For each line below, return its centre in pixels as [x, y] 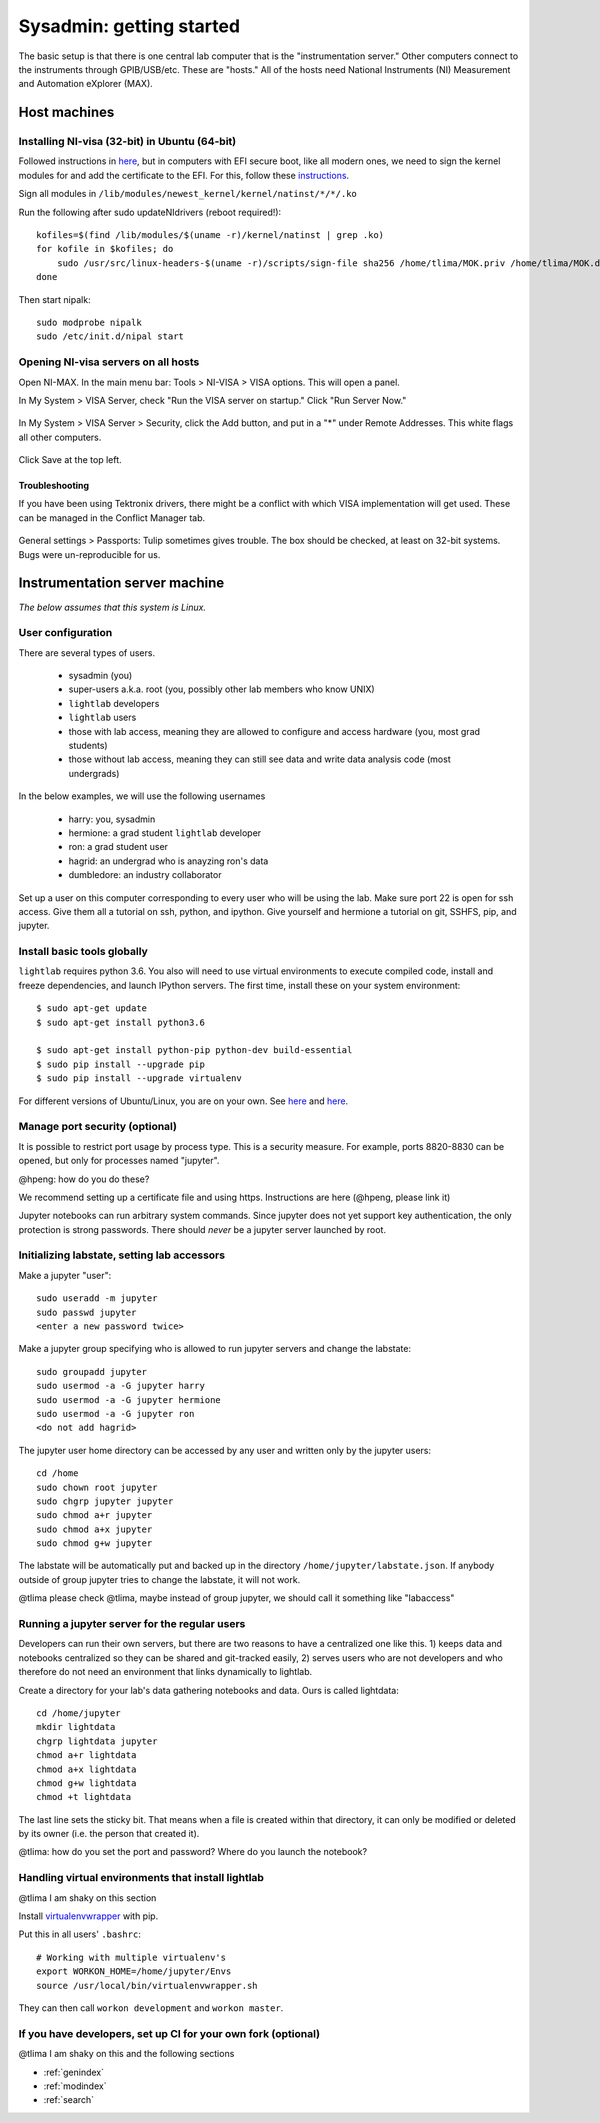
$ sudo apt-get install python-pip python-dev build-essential [194, 1050]
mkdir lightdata [76, 1727]
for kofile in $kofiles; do [105, 249]
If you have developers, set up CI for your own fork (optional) [169, 2033]
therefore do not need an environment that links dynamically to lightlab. [165, 1672]
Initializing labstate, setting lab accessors [121, 1255]
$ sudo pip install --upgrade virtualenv [139, 1078]
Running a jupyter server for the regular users [132, 1624]
